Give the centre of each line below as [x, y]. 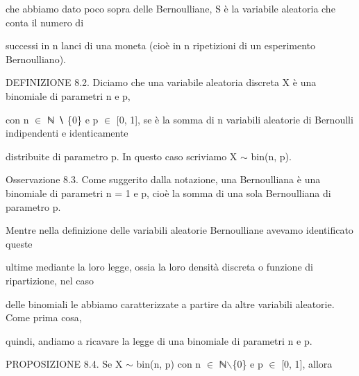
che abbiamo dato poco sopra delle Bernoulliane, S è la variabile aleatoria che [170, 8]
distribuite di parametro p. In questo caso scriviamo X [122, 156]
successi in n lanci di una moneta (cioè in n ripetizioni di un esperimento [161, 45]
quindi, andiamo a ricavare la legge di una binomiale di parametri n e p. [159, 340]
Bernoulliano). [36, 59]
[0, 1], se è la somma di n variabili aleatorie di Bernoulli [235, 119]
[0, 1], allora [307, 364]
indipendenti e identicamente [67, 133]
